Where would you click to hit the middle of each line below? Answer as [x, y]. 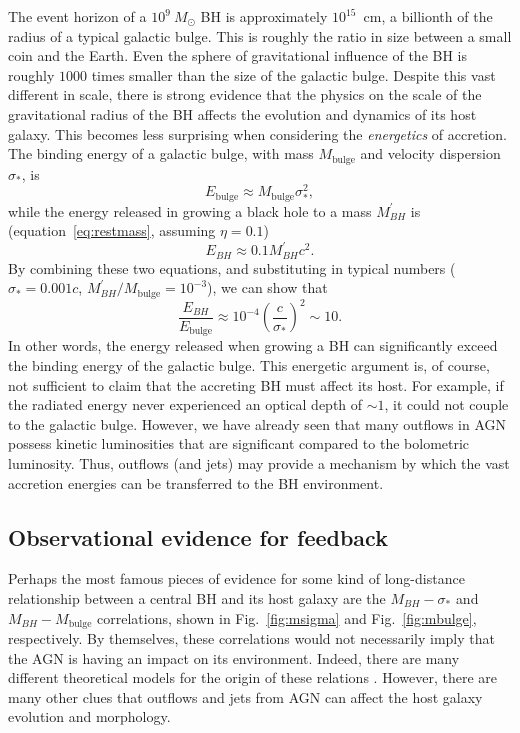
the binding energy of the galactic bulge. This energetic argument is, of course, [249, 365]
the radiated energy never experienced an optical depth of [185, 404]
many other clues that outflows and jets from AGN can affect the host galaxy [245, 696]
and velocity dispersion [430, 153]
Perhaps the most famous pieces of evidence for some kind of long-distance [236, 578]
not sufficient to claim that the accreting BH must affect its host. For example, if [256, 384]
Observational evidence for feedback [198, 536]
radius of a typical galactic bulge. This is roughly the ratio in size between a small [260, 35]
